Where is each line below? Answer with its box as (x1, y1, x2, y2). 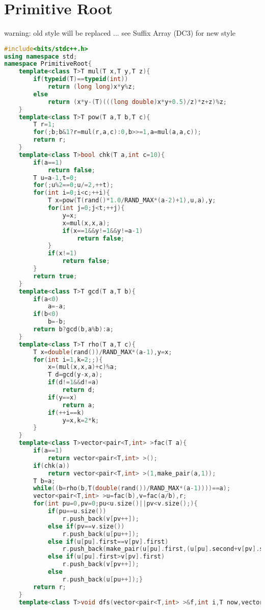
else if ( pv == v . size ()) (47, 522, 125, 530)
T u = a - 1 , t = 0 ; (33, 174, 77, 181)
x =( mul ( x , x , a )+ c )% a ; (47, 363, 118, 371)
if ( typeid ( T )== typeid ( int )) (33, 75, 128, 83)
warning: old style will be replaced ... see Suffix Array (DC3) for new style (4, 28, 236, 38)
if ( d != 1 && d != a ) (47, 379, 99, 386)
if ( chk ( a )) (33, 462, 70, 469)
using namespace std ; (4, 52, 77, 60)
